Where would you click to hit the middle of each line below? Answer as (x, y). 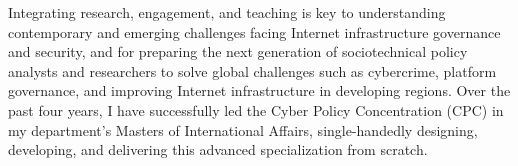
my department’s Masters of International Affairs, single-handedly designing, (243, 129)
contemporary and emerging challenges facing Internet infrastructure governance (254, 31)
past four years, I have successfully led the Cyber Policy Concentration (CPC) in (256, 109)
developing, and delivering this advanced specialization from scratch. (218, 149)
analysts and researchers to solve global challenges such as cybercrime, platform (252, 70)
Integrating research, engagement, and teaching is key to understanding (227, 12)
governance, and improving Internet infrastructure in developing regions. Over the (259, 90)
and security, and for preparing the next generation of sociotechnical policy (238, 51)
